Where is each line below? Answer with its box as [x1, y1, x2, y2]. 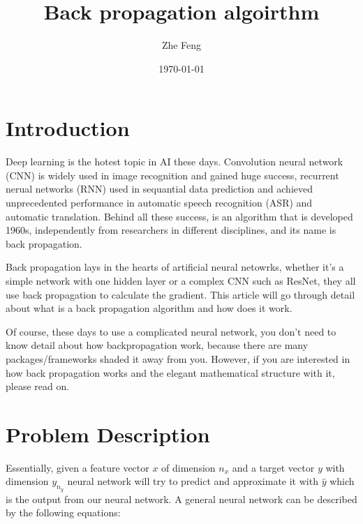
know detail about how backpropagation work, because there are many [6, 338, 309, 352]
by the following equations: [6, 505, 121, 520]
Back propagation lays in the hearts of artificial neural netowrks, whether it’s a [6, 260, 344, 274]
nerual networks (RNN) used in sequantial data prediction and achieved [6, 181, 313, 196]
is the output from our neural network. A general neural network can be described [6, 491, 357, 506]
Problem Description [6, 419, 210, 448]
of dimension [161, 460, 216, 474]
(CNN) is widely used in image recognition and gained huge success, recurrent [6, 167, 339, 182]
